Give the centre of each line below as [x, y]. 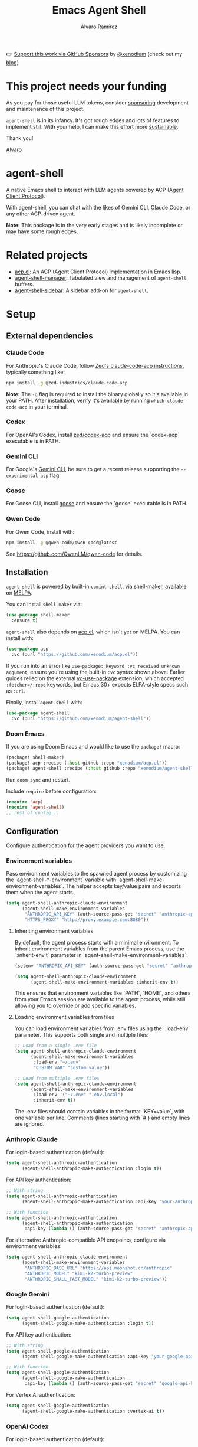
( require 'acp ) [25, 802]
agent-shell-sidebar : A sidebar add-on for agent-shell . [81, 290]
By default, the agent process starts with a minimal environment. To [97, 942]
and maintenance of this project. [45, 109]
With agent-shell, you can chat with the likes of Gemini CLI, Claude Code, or [98, 207]
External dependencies [49, 336]
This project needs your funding [86, 86]
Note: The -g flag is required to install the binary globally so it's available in [97, 394]
